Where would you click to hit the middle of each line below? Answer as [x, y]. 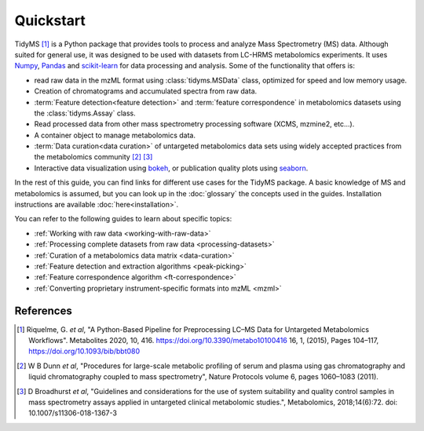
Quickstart [50, 20]
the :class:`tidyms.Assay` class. [85, 113]
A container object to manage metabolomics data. [115, 135]
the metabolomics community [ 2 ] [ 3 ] [93, 157]
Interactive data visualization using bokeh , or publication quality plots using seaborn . [171, 168]
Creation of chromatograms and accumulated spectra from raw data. [146, 91]
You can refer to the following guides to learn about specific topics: [123, 219]
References [43, 310]
